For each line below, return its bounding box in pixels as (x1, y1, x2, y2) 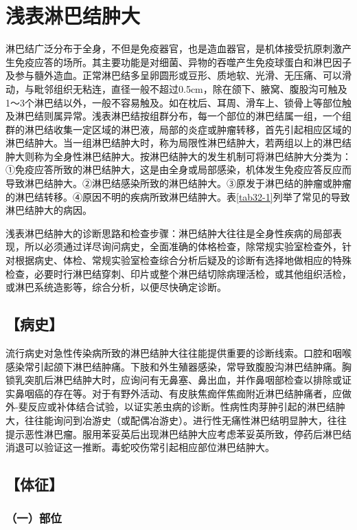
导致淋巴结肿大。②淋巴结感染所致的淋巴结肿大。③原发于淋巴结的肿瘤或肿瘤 (5, 176, 352, 190)
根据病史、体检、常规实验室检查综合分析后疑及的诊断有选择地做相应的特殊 (14, 253, 352, 267)
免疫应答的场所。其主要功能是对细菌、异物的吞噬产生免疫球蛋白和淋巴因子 (14, 54, 352, 69)
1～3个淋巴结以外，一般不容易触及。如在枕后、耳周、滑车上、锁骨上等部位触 (5, 95, 352, 109)
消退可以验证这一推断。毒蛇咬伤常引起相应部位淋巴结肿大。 (5, 440, 275, 454)
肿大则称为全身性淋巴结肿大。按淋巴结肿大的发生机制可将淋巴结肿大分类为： (5, 148, 352, 163)
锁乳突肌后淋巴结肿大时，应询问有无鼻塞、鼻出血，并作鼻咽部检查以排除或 (5, 373, 342, 387)
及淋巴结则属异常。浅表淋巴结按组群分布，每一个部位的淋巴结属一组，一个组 (5, 109, 352, 123)
